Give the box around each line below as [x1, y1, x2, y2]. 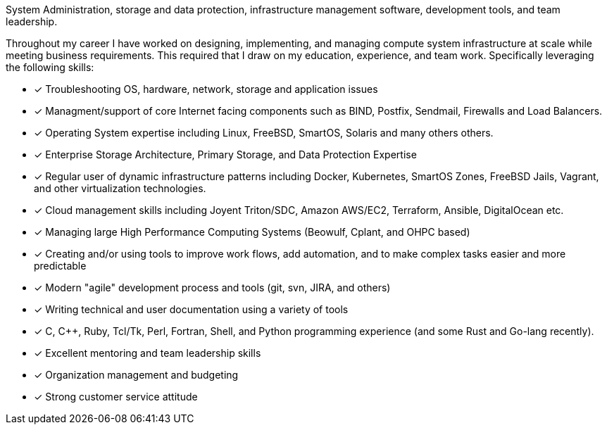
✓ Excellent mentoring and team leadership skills [34, 347, 261, 359]
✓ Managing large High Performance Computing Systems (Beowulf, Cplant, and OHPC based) [34, 226, 470, 238]
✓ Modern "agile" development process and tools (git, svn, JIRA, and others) [34, 282, 391, 293]
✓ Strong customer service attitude [34, 391, 198, 403]
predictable [34, 260, 87, 272]
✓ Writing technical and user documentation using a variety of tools [34, 303, 349, 315]
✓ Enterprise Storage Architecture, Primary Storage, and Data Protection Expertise [34, 148, 417, 160]
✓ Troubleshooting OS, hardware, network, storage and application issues [34, 83, 378, 95]
